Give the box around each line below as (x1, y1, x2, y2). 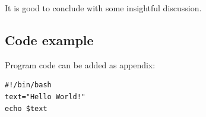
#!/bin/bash (5, 81, 52, 90)
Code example (5, 30, 94, 49)
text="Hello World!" (5, 92, 86, 101)
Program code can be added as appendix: (5, 58, 156, 71)
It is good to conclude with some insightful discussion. (5, 2, 202, 14)
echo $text (5, 104, 47, 113)
